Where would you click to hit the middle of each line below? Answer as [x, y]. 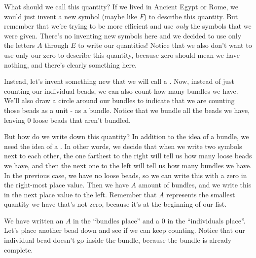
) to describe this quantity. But [191, 16]
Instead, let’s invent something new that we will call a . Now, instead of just [119, 81]
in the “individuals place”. [206, 220]
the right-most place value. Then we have [66, 185]
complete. [18, 249]
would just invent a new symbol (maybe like [71, 16]
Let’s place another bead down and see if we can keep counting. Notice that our [125, 230]
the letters [19, 45]
